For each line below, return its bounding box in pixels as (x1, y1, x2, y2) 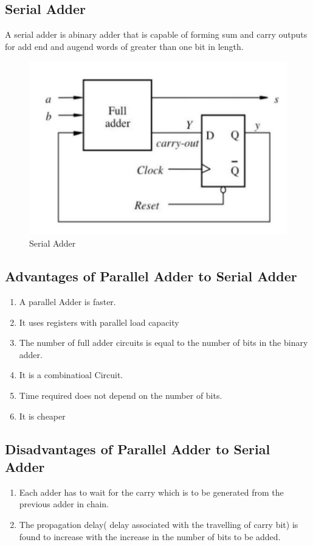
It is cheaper (19, 409, 66, 422)
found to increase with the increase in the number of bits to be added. (19, 530, 281, 543)
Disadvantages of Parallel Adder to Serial (5, 439, 270, 458)
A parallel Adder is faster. (19, 295, 116, 308)
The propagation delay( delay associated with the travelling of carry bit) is (19, 518, 298, 530)
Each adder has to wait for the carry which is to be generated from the (19, 485, 284, 498)
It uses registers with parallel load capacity (19, 315, 179, 328)
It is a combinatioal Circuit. (19, 368, 123, 381)
